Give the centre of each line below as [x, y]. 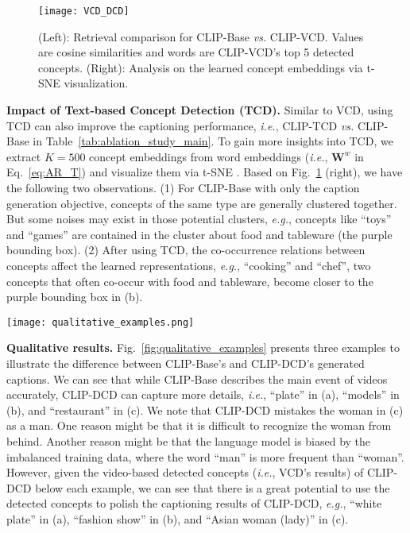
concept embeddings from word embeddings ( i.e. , [209, 156]
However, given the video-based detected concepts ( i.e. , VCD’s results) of [185, 472]
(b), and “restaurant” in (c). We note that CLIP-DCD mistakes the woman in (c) [205, 409]
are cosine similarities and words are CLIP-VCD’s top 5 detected [196, 52]
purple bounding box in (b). [75, 297]
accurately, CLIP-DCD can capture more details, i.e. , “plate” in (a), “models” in [203, 394]
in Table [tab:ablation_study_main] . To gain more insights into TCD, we [213, 141]
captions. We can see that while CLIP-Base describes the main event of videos [197, 379]
